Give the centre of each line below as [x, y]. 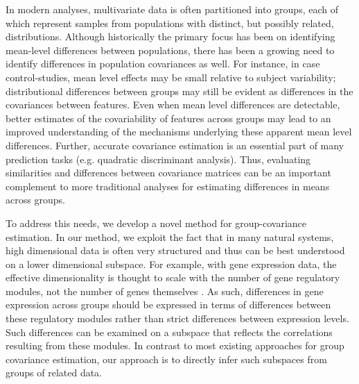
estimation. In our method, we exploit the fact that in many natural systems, [170, 236]
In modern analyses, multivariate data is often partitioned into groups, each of [172, 9]
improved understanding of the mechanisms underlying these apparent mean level [179, 132]
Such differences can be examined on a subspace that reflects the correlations [169, 332]
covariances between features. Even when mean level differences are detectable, [173, 105]
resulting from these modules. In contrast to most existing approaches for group [175, 345]
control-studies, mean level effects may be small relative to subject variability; [171, 77]
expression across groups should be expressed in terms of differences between [168, 304]
